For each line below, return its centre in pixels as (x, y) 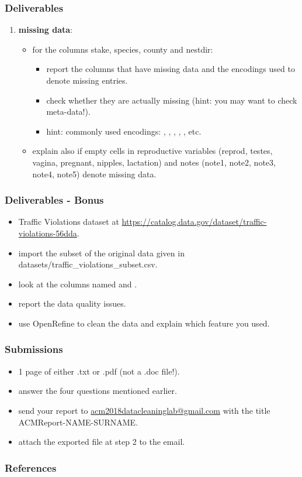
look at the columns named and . (78, 284)
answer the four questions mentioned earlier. (98, 391)
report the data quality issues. (72, 303)
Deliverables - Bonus (54, 200)
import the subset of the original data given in (101, 253)
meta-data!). (68, 111)
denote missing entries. (87, 80)
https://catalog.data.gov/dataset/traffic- (194, 222)
